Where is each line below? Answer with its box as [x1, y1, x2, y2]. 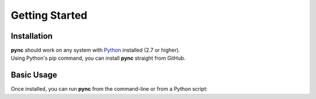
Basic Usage [11, 70, 57, 80]
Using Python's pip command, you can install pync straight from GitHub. [11, 54, 186, 62]
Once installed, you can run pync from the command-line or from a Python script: [11, 86, 208, 93]
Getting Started [11, 9, 88, 22]
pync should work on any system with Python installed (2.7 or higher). [11, 47, 180, 54]
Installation [11, 31, 53, 41]
